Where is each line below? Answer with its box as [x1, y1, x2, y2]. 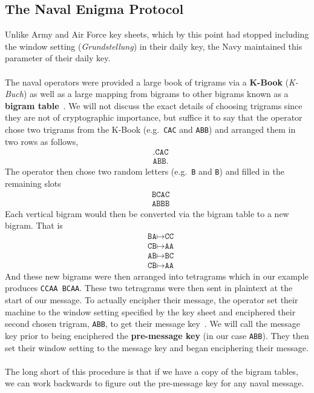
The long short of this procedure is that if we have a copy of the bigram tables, [5, 364, 299, 377]
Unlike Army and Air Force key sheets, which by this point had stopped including [5, 28, 309, 41]
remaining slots [5, 176, 61, 189]
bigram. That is [5, 219, 63, 232]
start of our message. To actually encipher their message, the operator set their [5, 294, 298, 306]
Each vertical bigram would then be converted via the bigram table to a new [5, 207, 289, 220]
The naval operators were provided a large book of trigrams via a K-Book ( [5, 75, 289, 88]
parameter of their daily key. [5, 52, 111, 64]
